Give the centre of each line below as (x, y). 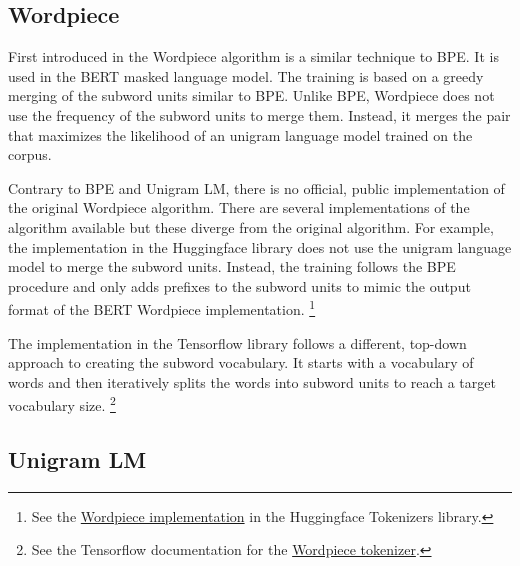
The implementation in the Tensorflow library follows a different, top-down (237, 342)
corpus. (30, 154)
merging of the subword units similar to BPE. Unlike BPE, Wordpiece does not (251, 95)
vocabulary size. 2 (62, 404)
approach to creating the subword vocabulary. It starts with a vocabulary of (241, 362)
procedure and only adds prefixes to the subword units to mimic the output (239, 285)
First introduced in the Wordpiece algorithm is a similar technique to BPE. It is (253, 56)
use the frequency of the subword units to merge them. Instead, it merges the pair (259, 114)
